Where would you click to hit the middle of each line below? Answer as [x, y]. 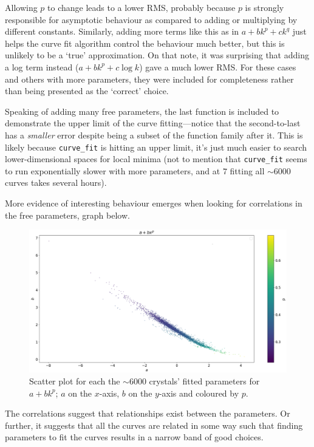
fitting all [247, 170]
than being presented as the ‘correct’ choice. [87, 91]
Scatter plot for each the [75, 381]
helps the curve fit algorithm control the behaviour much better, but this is [145, 43]
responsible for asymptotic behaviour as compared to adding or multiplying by [151, 19]
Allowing [21, 7]
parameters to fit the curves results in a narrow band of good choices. [134, 437]
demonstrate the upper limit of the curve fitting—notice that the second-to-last [153, 123]
